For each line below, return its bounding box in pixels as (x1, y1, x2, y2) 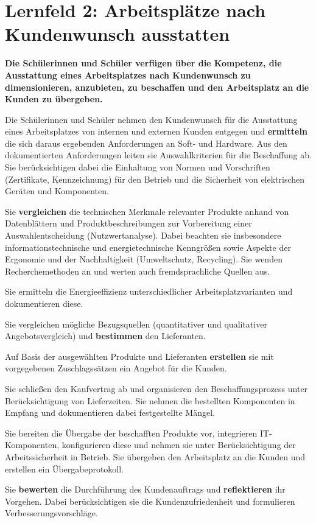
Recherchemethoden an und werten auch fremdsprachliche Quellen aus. (5, 264, 270, 277)
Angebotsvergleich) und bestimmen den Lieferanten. (5, 329, 206, 342)
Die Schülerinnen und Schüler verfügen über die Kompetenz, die (5, 57, 282, 69)
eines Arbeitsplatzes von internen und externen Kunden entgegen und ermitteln (5, 125, 307, 138)
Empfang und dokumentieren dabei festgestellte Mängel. (5, 406, 215, 419)
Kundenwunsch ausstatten (5, 21, 230, 46)
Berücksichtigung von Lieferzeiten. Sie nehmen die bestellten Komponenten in (5, 394, 295, 407)
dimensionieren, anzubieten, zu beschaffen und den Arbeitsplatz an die (5, 80, 309, 93)
